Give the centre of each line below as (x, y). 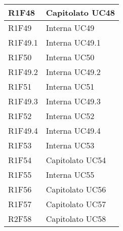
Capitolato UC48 (80, 12)
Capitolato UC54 (76, 160)
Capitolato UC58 (76, 219)
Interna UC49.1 (73, 42)
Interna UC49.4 (73, 130)
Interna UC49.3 (73, 101)
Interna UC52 (70, 116)
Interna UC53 (70, 145)
